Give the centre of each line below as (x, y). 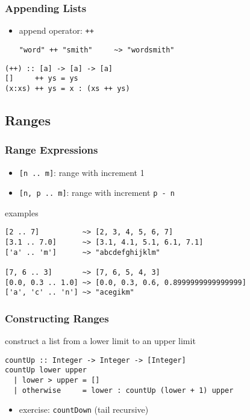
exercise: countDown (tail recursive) (84, 409)
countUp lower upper (46, 370)
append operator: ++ (56, 30)
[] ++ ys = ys (42, 79)
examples (22, 212)
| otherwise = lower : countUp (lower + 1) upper (123, 390)
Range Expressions (52, 150)
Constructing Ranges (57, 318)
